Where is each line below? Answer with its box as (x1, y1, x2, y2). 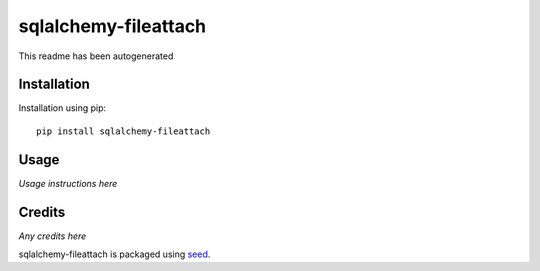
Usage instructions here (18, 177, 118, 189)
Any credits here (18, 230, 87, 242)
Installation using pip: (18, 102, 107, 114)
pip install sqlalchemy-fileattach (36, 125, 211, 137)
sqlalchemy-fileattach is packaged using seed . (18, 248, 211, 260)
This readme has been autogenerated (18, 50, 174, 62)
